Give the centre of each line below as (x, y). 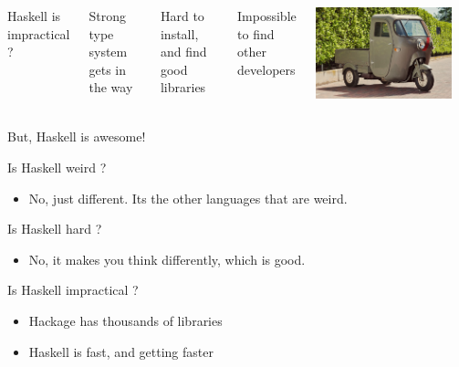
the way (111, 87)
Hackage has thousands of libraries (125, 320)
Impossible (267, 16)
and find (183, 52)
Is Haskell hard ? (55, 229)
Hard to (182, 16)
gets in (108, 69)
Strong (108, 16)
